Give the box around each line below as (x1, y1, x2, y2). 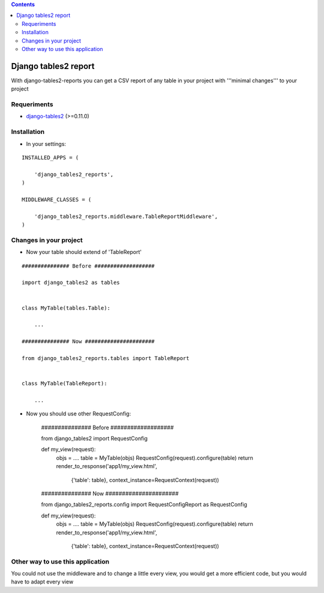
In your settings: (26, 140, 66, 147)
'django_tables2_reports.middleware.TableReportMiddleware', (34, 213, 218, 220)
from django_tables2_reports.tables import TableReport (22, 355, 190, 361)
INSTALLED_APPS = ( (22, 154, 79, 161)
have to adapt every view (11, 578, 74, 585)
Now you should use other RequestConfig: (26, 410, 131, 417)
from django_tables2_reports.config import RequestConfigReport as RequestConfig (41, 501, 247, 508)
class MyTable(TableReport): (22, 380, 107, 387)
